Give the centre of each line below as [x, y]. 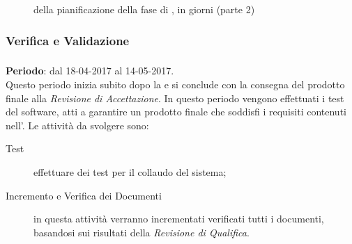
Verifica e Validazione [68, 40]
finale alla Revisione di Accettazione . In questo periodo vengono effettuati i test [175, 98]
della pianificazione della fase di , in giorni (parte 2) [144, 9]
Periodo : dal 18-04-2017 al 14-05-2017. [90, 71]
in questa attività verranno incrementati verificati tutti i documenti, [179, 219]
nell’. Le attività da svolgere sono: [77, 125]
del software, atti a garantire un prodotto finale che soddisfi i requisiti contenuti [176, 112]
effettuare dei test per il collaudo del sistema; [130, 171]
